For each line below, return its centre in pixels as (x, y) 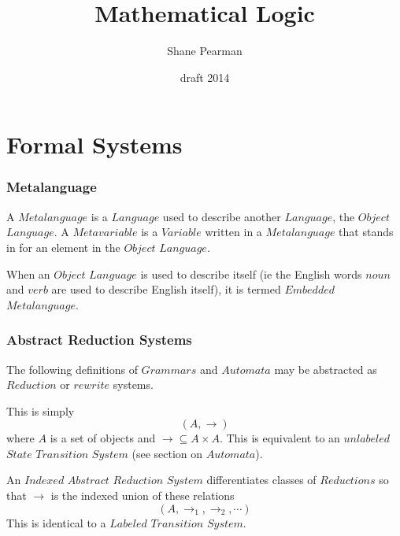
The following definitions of (72, 369)
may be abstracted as (326, 369)
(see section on (167, 453)
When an (28, 274)
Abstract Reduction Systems (99, 340)
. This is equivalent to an (280, 438)
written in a (233, 232)
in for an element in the (63, 247)
